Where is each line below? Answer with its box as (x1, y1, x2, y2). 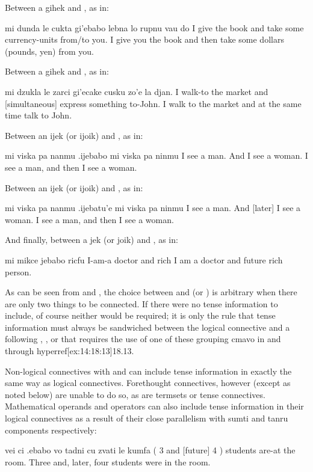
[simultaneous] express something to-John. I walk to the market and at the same (5, 97, 302, 109)
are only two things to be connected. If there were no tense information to (5, 297, 278, 310)
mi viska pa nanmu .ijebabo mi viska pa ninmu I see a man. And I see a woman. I (5, 149, 308, 162)
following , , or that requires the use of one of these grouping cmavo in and (5, 333, 281, 345)
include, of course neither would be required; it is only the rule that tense (5, 309, 276, 322)
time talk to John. (5, 109, 72, 121)
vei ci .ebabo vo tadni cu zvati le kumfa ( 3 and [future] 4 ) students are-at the (5, 444, 296, 456)
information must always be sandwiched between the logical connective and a (5, 320, 290, 333)
